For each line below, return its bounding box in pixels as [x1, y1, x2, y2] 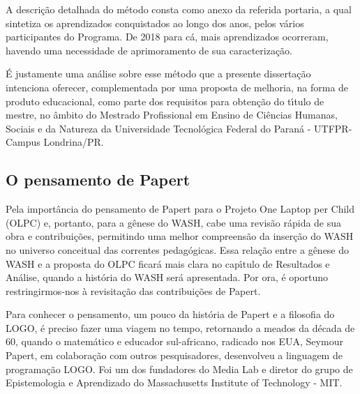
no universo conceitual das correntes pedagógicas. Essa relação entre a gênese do [6, 242, 350, 257]
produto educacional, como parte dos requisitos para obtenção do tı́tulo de [6, 93, 324, 108]
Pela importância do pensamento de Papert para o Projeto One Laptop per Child [6, 202, 355, 216]
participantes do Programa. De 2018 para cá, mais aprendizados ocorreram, [6, 29, 329, 44]
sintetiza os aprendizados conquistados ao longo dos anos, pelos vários [6, 15, 304, 30]
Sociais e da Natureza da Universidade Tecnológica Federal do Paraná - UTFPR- [6, 121, 352, 135]
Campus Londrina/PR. [6, 135, 104, 149]
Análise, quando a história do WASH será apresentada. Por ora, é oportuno [6, 270, 328, 285]
